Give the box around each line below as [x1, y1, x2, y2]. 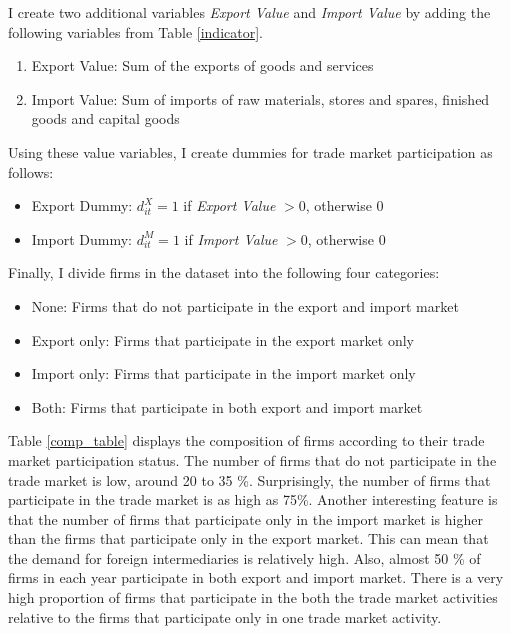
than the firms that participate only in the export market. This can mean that [8, 528, 489, 549]
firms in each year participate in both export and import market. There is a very [8, 567, 504, 588]
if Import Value [184, 228, 278, 249]
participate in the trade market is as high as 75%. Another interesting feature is [8, 489, 498, 510]
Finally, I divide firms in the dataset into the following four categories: [8, 262, 440, 283]
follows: [8, 161, 54, 182]
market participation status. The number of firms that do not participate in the [8, 449, 497, 470]
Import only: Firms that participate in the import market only [31, 363, 416, 384]
